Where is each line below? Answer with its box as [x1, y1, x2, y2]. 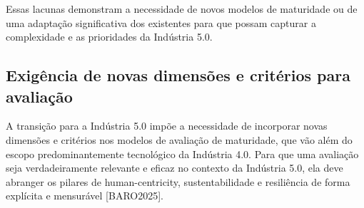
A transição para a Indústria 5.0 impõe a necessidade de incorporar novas [6, 118, 328, 133]
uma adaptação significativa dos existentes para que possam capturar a [6, 15, 316, 30]
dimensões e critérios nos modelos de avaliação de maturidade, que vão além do [6, 132, 353, 147]
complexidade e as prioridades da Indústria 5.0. [6, 29, 213, 44]
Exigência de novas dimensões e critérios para [6, 64, 350, 86]
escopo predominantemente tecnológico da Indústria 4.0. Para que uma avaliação [6, 146, 359, 161]
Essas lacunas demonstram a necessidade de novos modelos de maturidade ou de [6, 1, 358, 16]
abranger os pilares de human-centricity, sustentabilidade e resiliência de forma [6, 174, 350, 189]
